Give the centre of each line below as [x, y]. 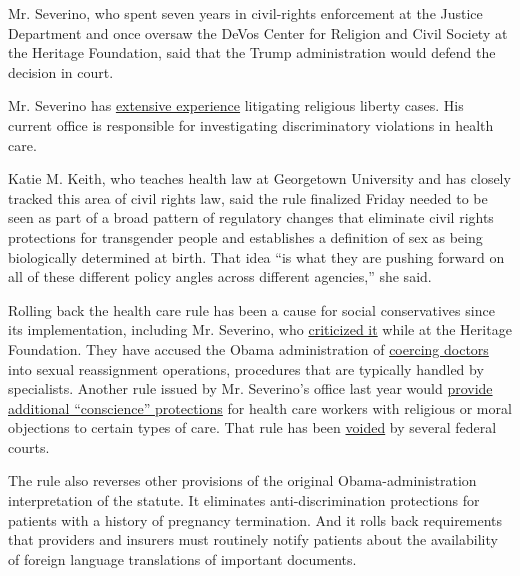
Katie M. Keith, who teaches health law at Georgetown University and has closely [259, 178]
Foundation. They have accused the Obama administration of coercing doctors [248, 348]
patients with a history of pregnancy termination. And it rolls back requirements [255, 519]
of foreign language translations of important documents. [182, 558]
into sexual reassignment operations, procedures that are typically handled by [246, 368]
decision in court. [61, 71]
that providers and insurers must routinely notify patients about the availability [253, 539]
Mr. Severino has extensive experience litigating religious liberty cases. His [236, 105]
